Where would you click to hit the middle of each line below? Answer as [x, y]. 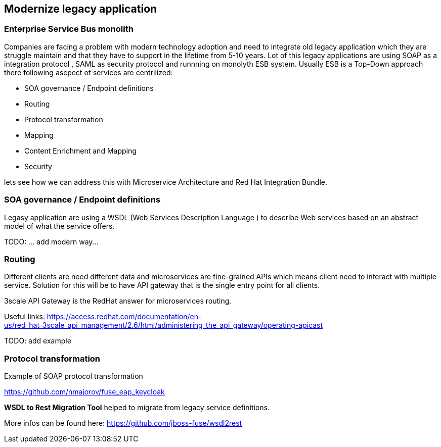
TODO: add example [38, 341]
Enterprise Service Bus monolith [69, 29]
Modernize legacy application [81, 9]
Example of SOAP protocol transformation [74, 376]
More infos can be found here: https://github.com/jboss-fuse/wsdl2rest [123, 423]
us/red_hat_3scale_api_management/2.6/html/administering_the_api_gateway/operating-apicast [164, 325]
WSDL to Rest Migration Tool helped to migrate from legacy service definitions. [137, 408]
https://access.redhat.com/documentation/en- [124, 317]
